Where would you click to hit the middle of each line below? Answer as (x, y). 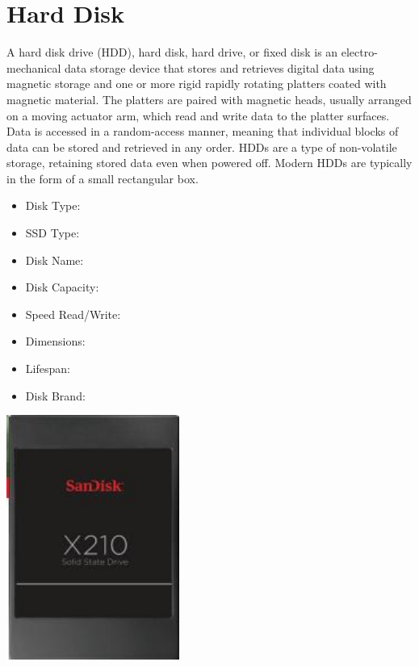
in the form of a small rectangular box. (103, 178)
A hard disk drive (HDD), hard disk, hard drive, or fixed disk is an (172, 52)
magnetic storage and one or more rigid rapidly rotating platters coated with (197, 84)
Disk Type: (53, 205)
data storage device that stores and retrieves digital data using (219, 67)
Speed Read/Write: (73, 314)
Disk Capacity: (62, 287)
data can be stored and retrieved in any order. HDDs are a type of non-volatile (202, 147)
